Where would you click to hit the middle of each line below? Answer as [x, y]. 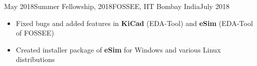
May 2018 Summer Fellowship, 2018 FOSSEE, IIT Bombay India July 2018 [117, 6]
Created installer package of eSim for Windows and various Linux [118, 49]
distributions [35, 59]
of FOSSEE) [35, 33]
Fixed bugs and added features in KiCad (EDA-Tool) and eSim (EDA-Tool [134, 23]
